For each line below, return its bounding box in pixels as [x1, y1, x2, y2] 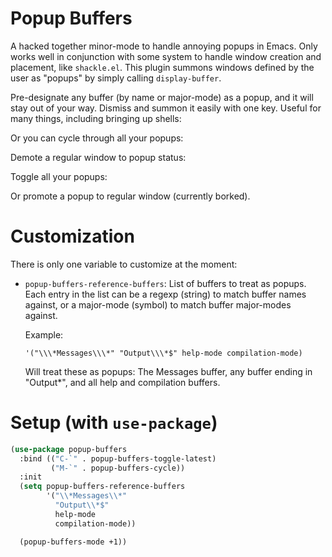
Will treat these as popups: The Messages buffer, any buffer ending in [24, 365, 313, 377]
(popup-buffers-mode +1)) [19, 537, 128, 547]
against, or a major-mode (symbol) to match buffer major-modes [24, 298, 292, 311]
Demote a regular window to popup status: [10, 151, 187, 163]
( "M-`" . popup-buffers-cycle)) [50, 463, 186, 473]
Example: [24, 328, 64, 341]
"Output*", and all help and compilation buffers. [24, 376, 221, 388]
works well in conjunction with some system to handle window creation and [10, 50, 322, 62]
